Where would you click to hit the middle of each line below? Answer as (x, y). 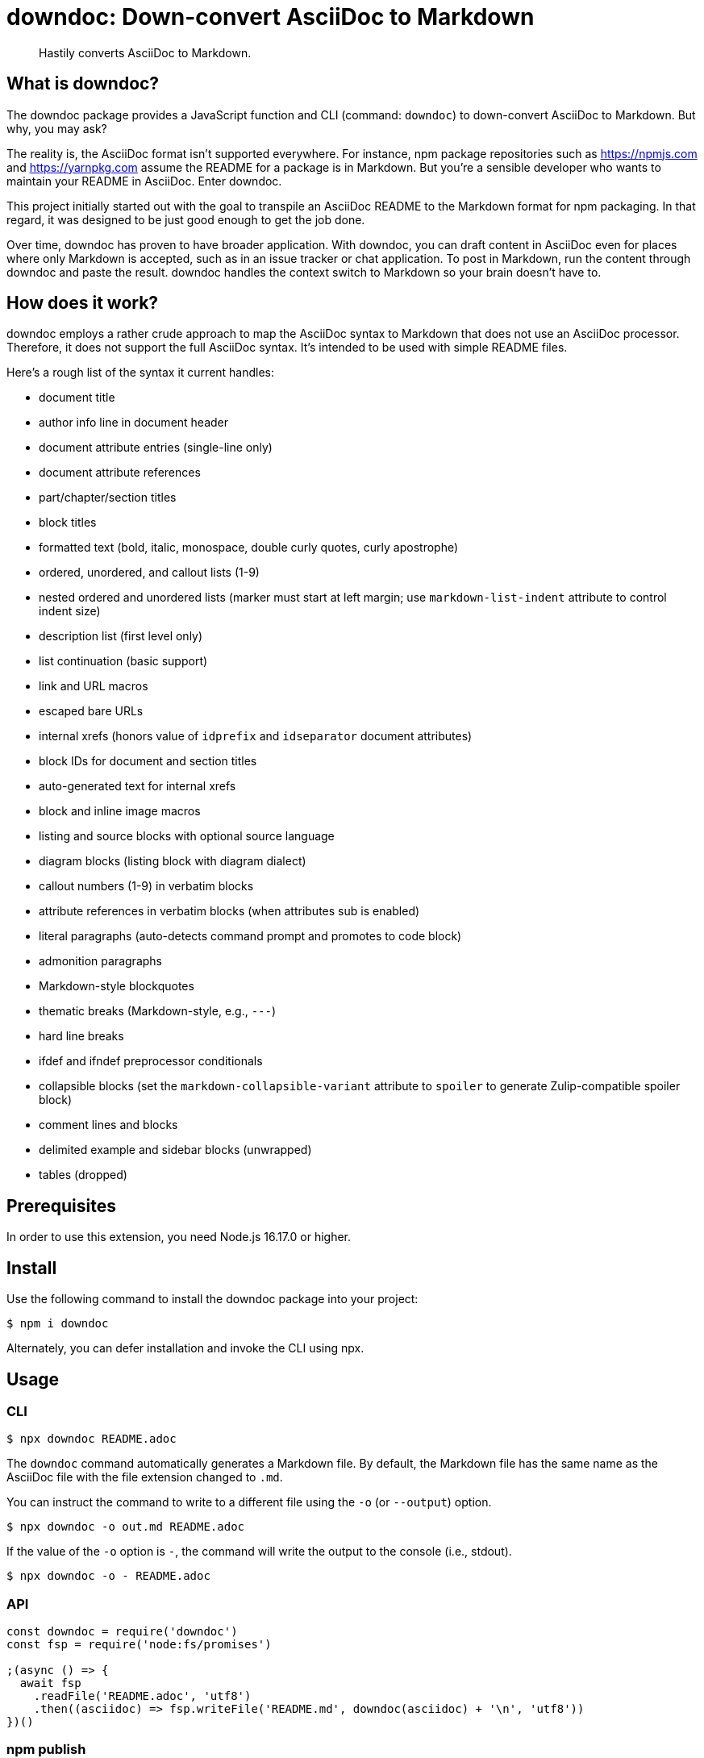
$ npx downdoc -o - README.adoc (108, 1576)
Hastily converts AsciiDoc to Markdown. (145, 52)
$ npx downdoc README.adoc (92, 1439)
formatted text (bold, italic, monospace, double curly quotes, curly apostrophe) (249, 548)
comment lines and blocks (108, 1125)
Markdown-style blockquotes (117, 986)
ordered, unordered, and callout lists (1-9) (149, 573)
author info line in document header (134, 423)
